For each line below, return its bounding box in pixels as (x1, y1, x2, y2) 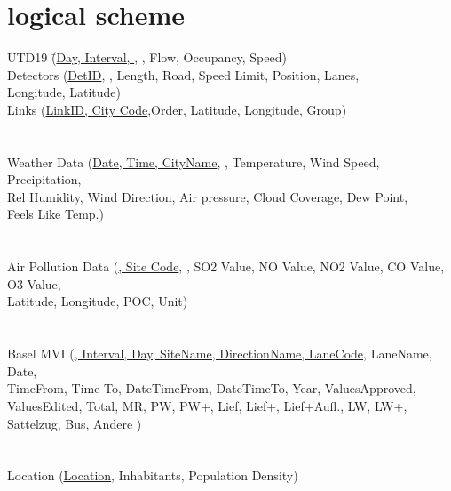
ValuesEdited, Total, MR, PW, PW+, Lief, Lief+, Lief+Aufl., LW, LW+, (7, 397, 407, 415)
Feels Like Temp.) (7, 205, 104, 223)
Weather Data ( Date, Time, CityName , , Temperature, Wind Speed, (7, 152, 380, 171)
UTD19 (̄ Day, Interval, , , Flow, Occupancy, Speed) (7, 48, 287, 67)
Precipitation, (7, 170, 82, 189)
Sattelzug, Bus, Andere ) (7, 414, 142, 432)
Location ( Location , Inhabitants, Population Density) (7, 466, 298, 485)
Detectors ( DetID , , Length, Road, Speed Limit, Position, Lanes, (7, 65, 360, 84)
